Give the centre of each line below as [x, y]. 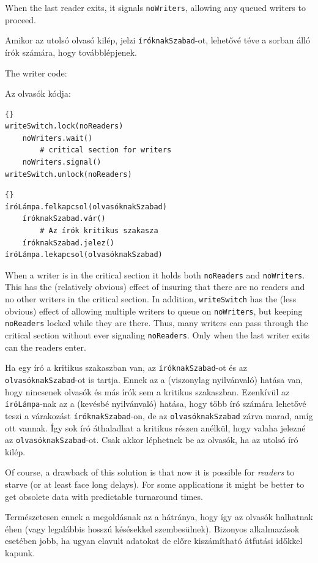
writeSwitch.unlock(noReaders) [68, 174]
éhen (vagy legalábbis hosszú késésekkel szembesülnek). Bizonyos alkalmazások [152, 528]
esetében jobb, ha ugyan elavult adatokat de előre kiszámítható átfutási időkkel [154, 541]
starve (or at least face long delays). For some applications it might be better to [155, 484]
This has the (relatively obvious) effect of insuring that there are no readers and [155, 287]
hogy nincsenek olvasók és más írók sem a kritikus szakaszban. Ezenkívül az [147, 391]
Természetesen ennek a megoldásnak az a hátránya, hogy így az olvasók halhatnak [159, 517]
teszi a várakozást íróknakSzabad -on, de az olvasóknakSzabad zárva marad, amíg [159, 415]
